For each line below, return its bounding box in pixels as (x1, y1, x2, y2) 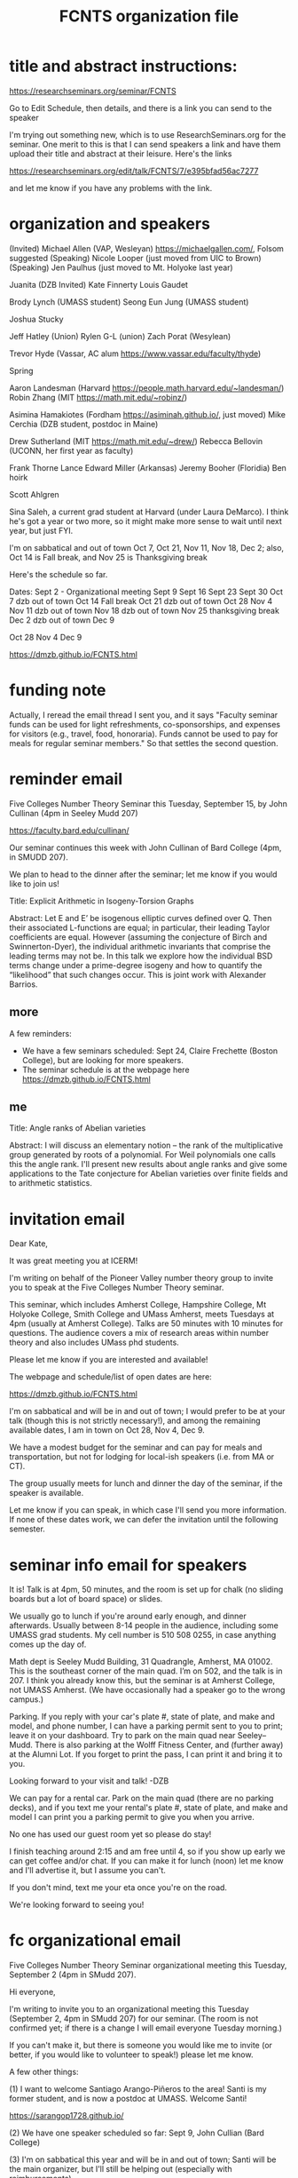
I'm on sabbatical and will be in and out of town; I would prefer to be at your (9, 1406, 286, 1417)
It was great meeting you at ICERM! (9, 1255, 138, 1267)
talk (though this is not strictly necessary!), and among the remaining (9, 1415, 261, 1427)
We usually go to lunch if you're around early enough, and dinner (9, 1610, 247, 1622)
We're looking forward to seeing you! (9, 1899, 145, 1911)
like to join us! (9, 878, 60, 889)
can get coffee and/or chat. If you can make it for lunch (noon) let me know (9, 1856, 284, 1866)
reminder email (9, 769, 122, 789)
